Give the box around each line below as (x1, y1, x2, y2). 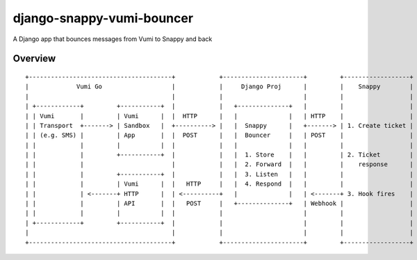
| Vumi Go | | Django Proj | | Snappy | (25, 83, 414, 90)
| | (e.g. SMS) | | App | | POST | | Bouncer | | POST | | (25, 131, 414, 139)
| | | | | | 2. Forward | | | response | (25, 161, 414, 168)
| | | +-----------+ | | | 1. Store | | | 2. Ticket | (25, 151, 414, 159)
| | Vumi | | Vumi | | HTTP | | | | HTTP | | (25, 112, 414, 120)
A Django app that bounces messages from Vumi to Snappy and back (13, 35, 213, 43)
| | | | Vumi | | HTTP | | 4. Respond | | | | (25, 180, 414, 188)
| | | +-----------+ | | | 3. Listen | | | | (25, 170, 414, 178)
